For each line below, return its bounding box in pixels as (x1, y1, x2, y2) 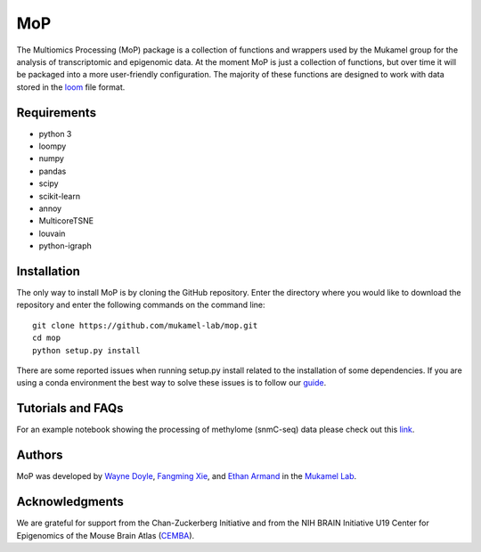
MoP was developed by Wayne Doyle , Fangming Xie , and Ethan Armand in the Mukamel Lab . (16, 471, 357, 482)
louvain (38, 228, 66, 239)
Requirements (16, 105, 97, 120)
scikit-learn (38, 191, 80, 201)
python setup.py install (32, 345, 141, 355)
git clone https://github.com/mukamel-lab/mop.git (32, 321, 258, 330)
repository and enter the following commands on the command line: (16, 299, 265, 311)
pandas (38, 166, 67, 176)
